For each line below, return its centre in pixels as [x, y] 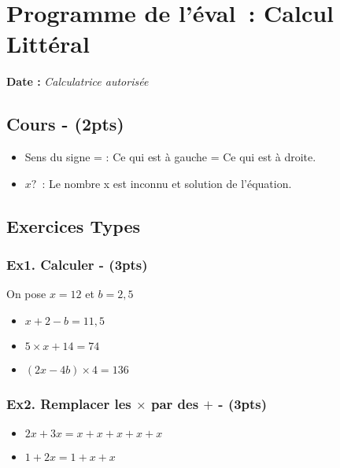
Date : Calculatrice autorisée [78, 81]
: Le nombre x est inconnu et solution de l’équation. [167, 183]
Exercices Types [74, 225]
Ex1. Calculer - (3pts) [77, 264]
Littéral [48, 44]
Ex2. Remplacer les [69, 403]
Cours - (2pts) [65, 124]
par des [175, 403]
